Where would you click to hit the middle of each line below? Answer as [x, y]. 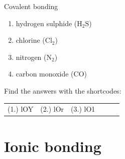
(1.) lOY [21, 109]
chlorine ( [30, 40]
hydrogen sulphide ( [46, 23]
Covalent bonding [31, 6]
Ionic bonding [53, 146]
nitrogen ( [31, 57]
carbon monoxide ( [45, 74]
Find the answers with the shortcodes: [63, 90]
